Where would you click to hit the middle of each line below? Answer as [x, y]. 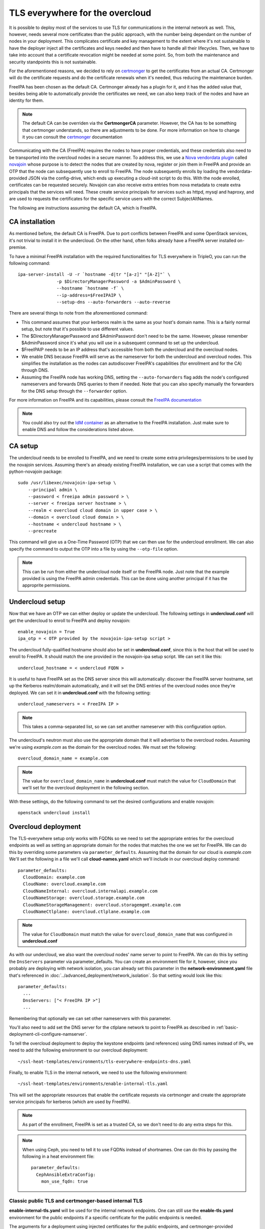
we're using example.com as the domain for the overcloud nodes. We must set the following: [103, 747]
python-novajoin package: [36, 471]
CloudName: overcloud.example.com [64, 884]
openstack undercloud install [54, 813]
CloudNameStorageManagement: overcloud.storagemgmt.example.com [102, 905]
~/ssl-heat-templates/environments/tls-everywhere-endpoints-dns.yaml [105, 1061]
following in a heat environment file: [58, 1156]
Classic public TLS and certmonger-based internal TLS [76, 1200]
